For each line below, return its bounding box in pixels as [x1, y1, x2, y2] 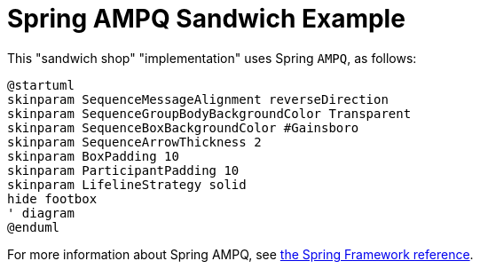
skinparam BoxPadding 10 [7, 148, 179, 163]
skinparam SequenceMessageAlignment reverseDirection [7, 91, 389, 107]
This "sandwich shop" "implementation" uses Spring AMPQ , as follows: [7, 50, 417, 66]
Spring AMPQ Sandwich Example [7, 4, 405, 34]
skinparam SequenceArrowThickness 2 [7, 134, 262, 149]
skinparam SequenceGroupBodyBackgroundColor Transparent [7, 106, 412, 121]
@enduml [7, 219, 60, 234]
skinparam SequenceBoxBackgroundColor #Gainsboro [7, 120, 359, 135]
